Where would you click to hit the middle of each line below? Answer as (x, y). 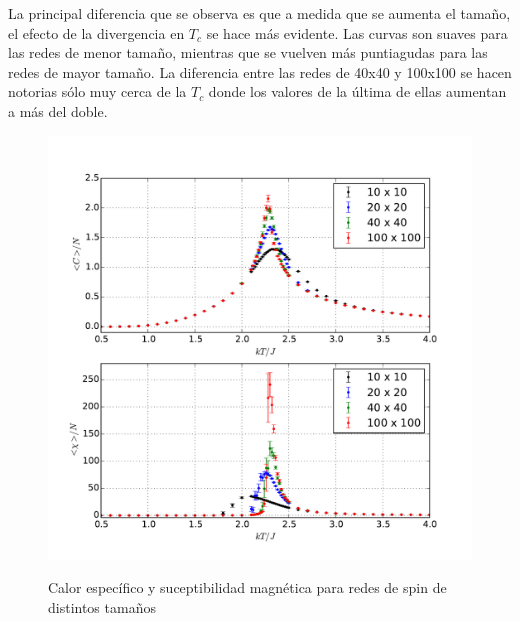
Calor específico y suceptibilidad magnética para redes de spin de (247, 587)
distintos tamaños (102, 606)
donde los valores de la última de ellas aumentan (357, 91)
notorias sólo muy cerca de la (97, 91)
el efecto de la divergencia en (96, 32)
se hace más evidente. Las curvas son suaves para (357, 32)
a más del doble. (58, 110)
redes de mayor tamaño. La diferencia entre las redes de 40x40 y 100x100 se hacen (260, 71)
